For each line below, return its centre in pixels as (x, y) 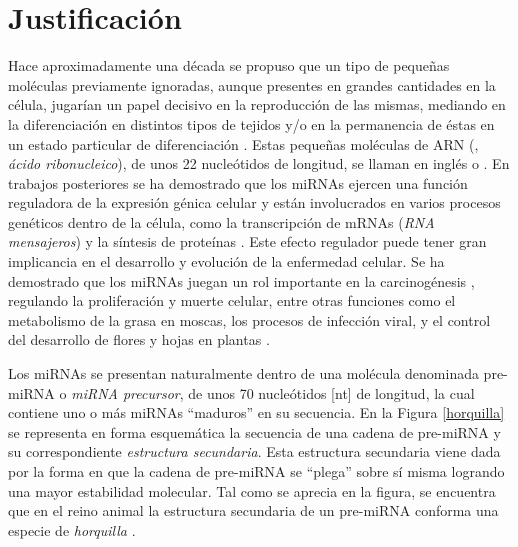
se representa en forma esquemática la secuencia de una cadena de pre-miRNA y (254, 431)
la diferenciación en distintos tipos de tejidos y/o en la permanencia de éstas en (251, 123)
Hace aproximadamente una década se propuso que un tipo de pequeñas (229, 65)
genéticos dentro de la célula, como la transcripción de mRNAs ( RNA (221, 221)
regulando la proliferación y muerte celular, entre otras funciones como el (232, 300)
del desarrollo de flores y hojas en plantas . (139, 339)
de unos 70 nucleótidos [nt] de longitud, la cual (331, 392)
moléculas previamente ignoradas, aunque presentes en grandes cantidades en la (252, 84)
